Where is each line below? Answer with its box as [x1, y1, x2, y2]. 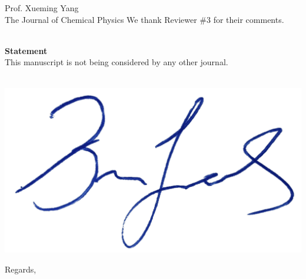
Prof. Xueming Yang [5, 2, 79, 14]
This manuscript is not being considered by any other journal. [5, 56, 228, 68]
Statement [5, 44, 48, 56]
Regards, [5, 263, 36, 275]
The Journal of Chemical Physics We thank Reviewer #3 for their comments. [5, 13, 284, 25]
